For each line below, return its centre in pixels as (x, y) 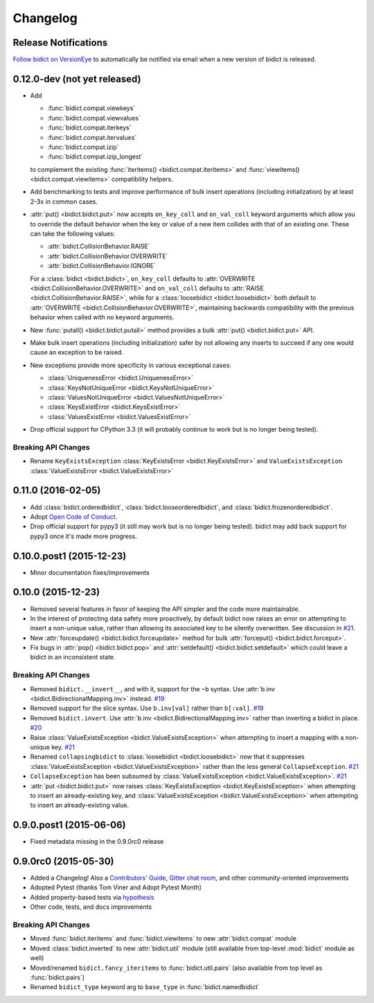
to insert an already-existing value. (80, 805)
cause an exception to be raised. (77, 353)
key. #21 (63, 747)
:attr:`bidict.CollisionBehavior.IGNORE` (101, 266)
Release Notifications (60, 43)
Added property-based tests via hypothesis (92, 897)
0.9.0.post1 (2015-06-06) (69, 825)
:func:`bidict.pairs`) (57, 977)
